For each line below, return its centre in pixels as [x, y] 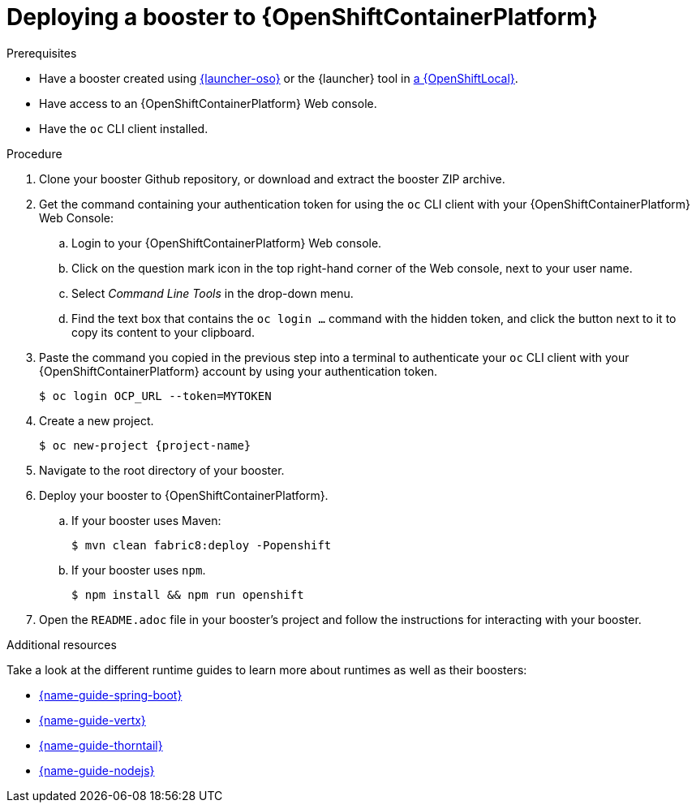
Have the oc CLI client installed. [124, 128]
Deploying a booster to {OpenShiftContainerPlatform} [302, 17]
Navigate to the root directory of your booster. [162, 470]
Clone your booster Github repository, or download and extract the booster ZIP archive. [272, 179]
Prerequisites [42, 53]
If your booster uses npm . [139, 570]
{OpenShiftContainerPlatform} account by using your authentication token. [238, 371]
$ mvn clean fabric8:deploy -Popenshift [202, 545]
